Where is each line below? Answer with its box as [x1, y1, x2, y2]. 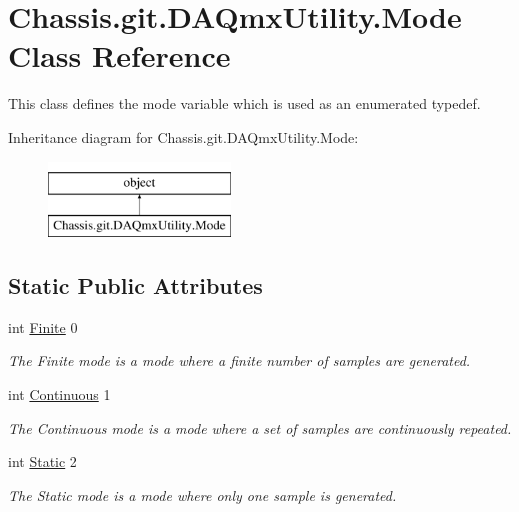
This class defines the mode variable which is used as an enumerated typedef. [8, 93, 481, 114]
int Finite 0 [8, 316, 78, 337]
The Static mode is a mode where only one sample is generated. [8, 484, 397, 505]
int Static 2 [8, 451, 77, 472]
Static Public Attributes [8, 270, 263, 301]
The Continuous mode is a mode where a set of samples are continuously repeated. [8, 417, 512, 438]
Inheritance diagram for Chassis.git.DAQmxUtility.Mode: [8, 126, 359, 147]
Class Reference [8, 35, 231, 76]
